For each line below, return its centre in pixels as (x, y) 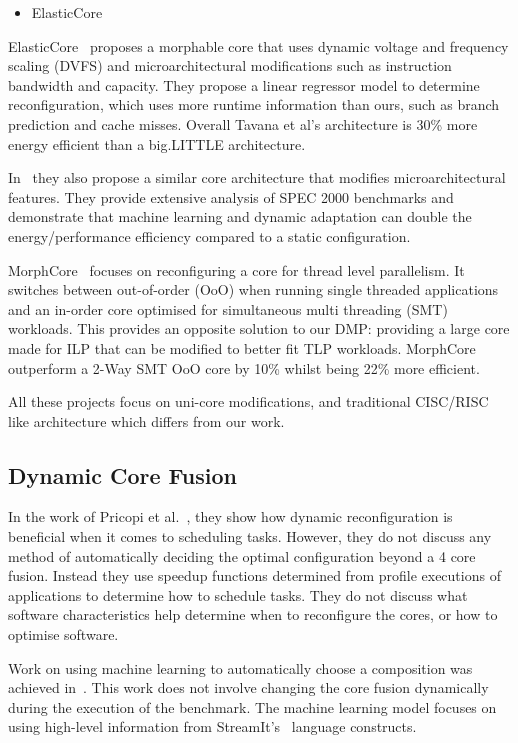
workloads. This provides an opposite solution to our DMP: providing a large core (259, 328)
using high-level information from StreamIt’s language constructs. (212, 726)
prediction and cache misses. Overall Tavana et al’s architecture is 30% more (243, 123)
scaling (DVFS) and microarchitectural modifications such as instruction (230, 65)
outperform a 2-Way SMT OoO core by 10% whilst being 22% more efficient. (244, 367)
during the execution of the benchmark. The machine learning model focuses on (252, 706)
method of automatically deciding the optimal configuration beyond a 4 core (242, 555)
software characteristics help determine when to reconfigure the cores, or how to (253, 614)
